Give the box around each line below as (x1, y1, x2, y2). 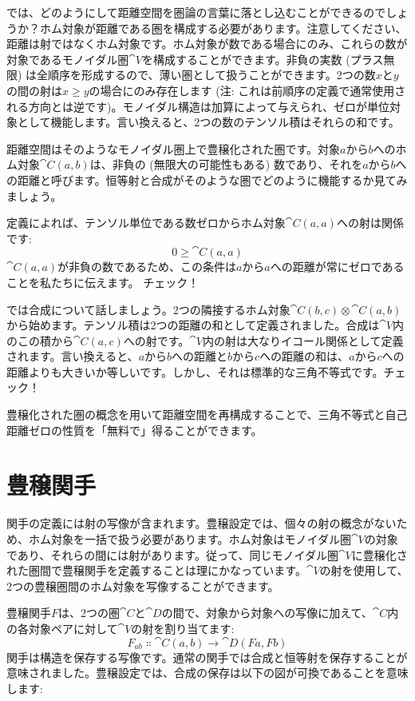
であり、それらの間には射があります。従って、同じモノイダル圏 (6, 546, 338, 563)
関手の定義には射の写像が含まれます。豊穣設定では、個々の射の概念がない (6, 515, 397, 532)
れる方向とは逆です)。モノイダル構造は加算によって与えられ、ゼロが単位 (6, 98, 389, 114)
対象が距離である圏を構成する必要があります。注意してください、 (61, 19, 407, 36)
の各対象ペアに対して (6, 619, 118, 636)
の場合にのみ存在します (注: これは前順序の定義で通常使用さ (89, 82, 406, 98)
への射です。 (123, 332, 190, 349)
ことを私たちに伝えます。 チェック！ (6, 273, 200, 290)
